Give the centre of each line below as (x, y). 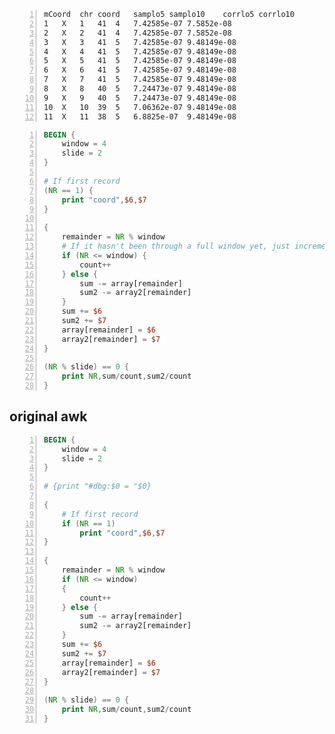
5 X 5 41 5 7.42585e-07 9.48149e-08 (140, 61)
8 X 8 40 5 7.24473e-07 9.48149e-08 (140, 89)
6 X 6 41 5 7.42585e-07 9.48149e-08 (140, 70)
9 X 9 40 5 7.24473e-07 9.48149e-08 (140, 98)
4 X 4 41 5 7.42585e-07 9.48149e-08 (140, 51)
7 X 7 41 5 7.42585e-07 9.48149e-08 (140, 80)
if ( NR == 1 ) (88, 523)
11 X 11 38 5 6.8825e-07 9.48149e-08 (140, 116)
